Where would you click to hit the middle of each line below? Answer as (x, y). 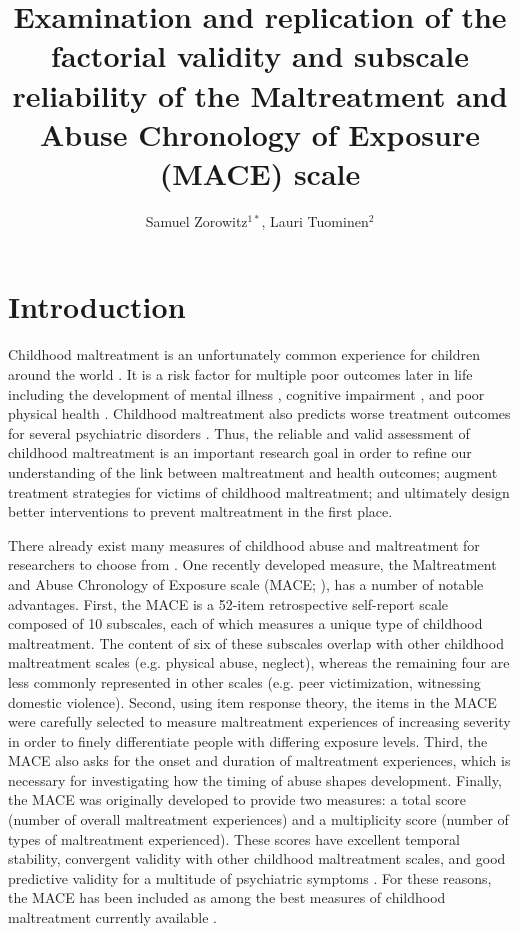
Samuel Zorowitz (196, 220)
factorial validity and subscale (260, 55)
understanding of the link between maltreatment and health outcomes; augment (253, 471)
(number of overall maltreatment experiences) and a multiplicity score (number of (258, 819)
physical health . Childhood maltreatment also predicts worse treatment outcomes (259, 413)
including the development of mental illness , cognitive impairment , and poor (246, 393)
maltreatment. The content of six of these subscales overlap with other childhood (256, 642)
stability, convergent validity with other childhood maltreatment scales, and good (257, 858)
